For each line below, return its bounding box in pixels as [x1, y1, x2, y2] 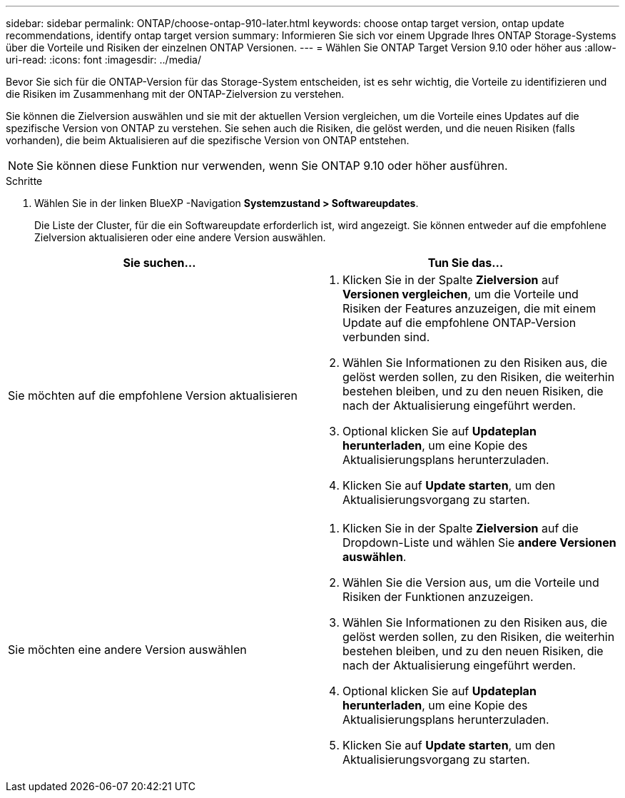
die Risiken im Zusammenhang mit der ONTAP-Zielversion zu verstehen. [6, 88, 345, 100]
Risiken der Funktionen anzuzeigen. [342, 590, 534, 604]
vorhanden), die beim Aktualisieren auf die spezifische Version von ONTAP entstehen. [6, 134, 410, 146]
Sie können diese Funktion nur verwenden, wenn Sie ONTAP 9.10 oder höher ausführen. [36, 158, 508, 173]
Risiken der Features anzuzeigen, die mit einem [342, 301, 596, 315]
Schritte [6, 175, 43, 187]
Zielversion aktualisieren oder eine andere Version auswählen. [34, 231, 326, 243]
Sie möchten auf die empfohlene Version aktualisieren [8, 388, 298, 403]
